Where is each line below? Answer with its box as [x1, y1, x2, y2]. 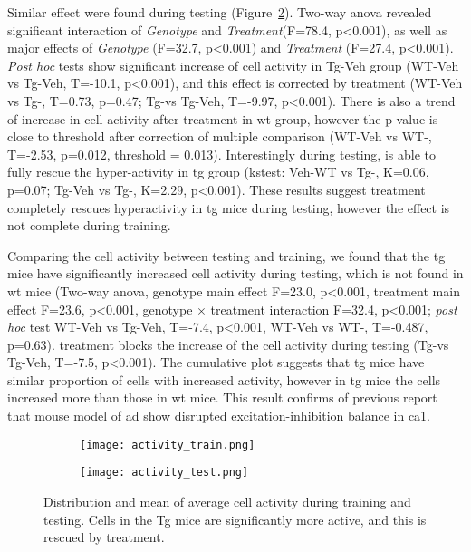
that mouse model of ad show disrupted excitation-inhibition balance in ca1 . [7, 406, 431, 425]
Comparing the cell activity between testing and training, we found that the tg [7, 246, 446, 265]
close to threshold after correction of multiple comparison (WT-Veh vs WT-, [7, 127, 432, 146]
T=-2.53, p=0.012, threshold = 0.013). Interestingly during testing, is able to [7, 144, 436, 163]
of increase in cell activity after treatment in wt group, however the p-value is [7, 109, 438, 128]
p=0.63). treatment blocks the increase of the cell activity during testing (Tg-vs [7, 334, 449, 353]
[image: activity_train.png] [80, 438, 255, 451]
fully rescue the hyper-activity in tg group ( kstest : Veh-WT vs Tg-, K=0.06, [7, 162, 429, 181]
